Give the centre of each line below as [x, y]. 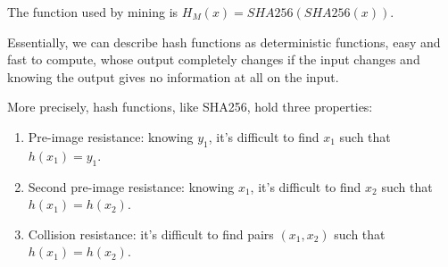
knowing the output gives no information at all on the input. [173, 76]
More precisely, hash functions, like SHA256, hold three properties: [190, 107]
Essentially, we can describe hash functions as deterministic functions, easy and [224, 42]
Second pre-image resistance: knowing [131, 186]
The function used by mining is [93, 12]
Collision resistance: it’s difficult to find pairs [151, 234]
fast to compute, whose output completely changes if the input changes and [214, 59]
